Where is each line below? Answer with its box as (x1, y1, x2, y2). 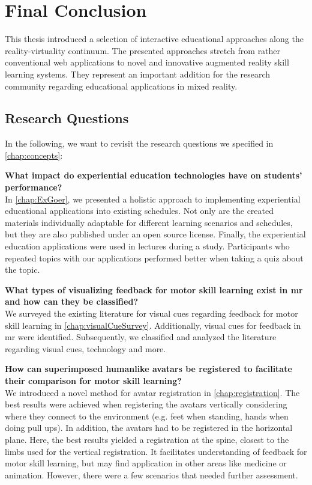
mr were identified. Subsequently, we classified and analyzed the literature (5, 331, 277, 343)
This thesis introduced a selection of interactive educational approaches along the (5, 32, 304, 45)
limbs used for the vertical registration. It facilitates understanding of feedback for (5, 445, 307, 457)
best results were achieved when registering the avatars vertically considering (5, 398, 287, 410)
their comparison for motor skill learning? (5, 374, 182, 386)
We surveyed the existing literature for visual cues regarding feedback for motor (5, 307, 298, 320)
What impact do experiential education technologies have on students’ (5, 169, 302, 181)
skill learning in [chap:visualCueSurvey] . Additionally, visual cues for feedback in (5, 319, 301, 331)
